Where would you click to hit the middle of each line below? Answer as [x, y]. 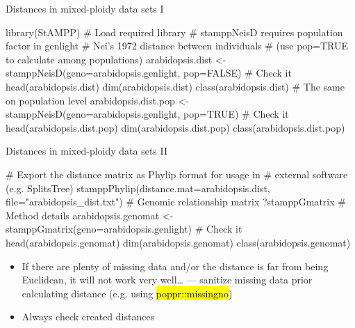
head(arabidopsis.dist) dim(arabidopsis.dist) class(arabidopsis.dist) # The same [175, 86]
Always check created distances [88, 317]
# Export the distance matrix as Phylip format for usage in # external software [177, 174]
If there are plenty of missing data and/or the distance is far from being [175, 266]
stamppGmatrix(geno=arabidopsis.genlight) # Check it [124, 229]
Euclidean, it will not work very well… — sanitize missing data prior [167, 280]
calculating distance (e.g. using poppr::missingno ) [127, 293]
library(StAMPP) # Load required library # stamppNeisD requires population [174, 32]
